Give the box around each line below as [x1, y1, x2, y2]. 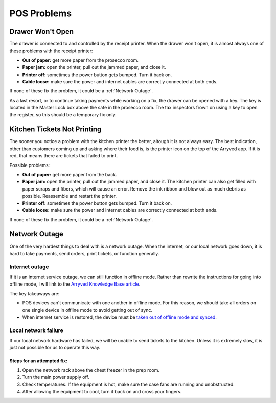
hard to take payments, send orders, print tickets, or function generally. [9, 250, 159, 256]
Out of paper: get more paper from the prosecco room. [22, 57, 139, 63]
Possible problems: [9, 162, 50, 168]
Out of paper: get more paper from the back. [22, 172, 117, 178]
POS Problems [9, 8, 72, 19]
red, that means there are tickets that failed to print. [9, 153, 118, 159]
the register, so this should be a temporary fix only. [9, 111, 117, 117]
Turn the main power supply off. [22, 374, 89, 381]
